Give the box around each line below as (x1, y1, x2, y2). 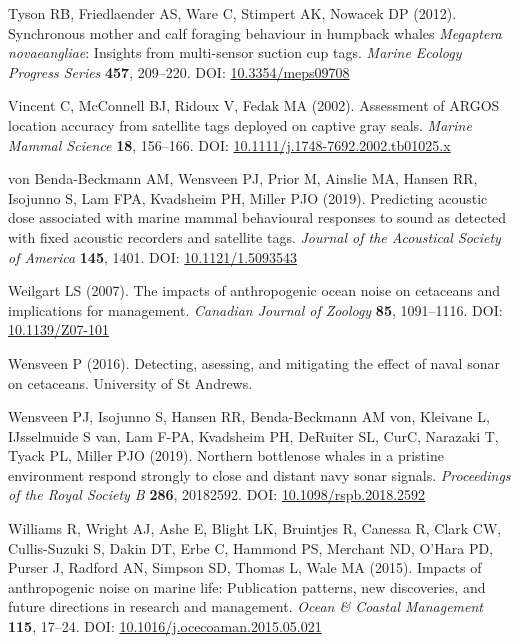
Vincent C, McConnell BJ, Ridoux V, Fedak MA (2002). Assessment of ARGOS (8, 95, 500, 116)
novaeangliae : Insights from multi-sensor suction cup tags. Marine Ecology (8, 42, 462, 63)
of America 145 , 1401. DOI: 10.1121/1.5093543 (8, 246, 298, 267)
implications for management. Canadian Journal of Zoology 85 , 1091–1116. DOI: (8, 299, 503, 320)
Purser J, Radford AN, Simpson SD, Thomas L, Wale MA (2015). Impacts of (8, 557, 482, 578)
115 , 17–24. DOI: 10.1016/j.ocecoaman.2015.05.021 (8, 616, 322, 637)
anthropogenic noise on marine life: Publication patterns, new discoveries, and (8, 576, 486, 597)
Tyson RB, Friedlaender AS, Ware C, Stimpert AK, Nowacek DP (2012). (8, 3, 457, 23)
